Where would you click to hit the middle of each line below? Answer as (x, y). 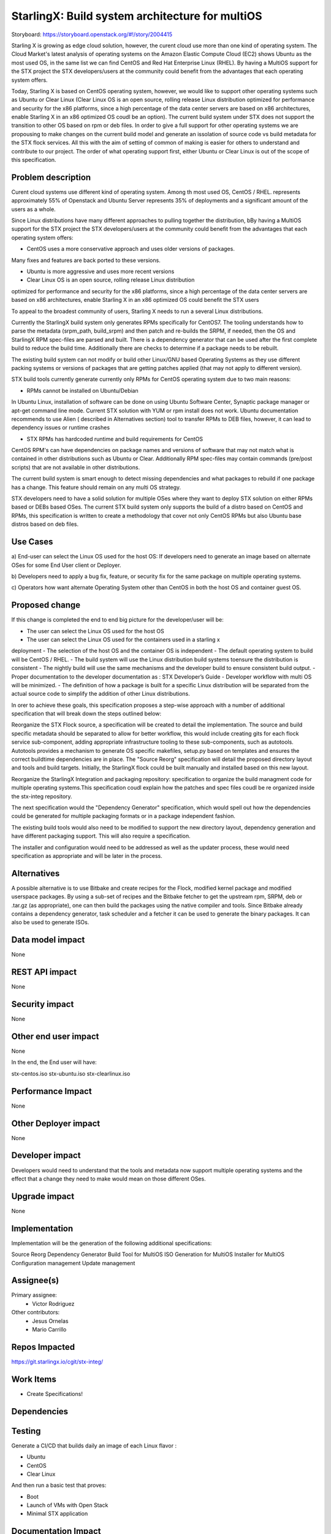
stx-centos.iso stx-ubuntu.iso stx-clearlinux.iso (71, 1073)
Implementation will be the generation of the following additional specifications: (112, 1243)
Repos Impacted (43, 1347)
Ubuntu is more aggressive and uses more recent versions (101, 272)
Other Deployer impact (56, 1123)
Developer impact (46, 1156)
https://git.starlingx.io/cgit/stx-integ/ (57, 1362)
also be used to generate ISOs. (50, 922)
